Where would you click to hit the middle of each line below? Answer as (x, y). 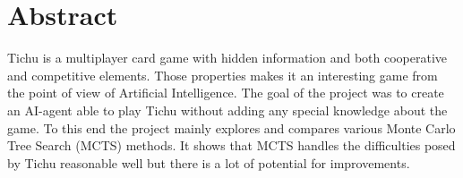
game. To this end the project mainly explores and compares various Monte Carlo (231, 127)
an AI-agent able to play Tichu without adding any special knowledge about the (227, 110)
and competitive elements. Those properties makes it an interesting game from (223, 75)
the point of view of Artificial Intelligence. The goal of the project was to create (226, 93)
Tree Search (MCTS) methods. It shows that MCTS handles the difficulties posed (231, 145)
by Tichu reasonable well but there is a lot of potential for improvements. (209, 162)
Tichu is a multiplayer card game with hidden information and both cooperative (227, 58)
